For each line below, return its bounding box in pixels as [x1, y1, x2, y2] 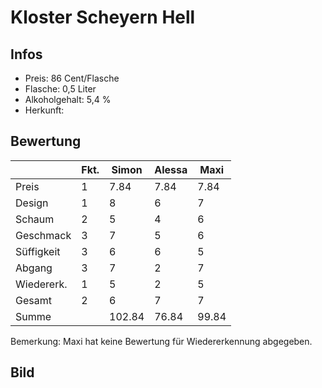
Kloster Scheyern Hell [10, 6, 196, 29]
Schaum [15, 212, 55, 226]
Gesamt [15, 293, 52, 307]
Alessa [154, 162, 188, 176]
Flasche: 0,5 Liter [24, 83, 97, 95]
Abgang [15, 261, 53, 275]
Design [15, 196, 49, 210]
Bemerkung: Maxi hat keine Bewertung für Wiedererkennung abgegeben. [10, 335, 313, 347]
